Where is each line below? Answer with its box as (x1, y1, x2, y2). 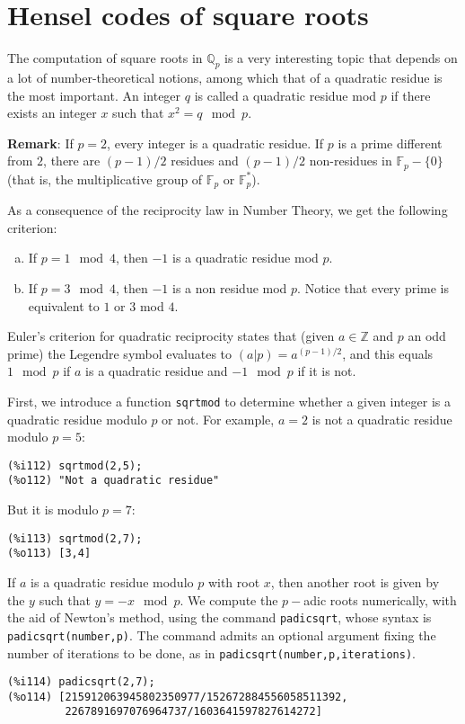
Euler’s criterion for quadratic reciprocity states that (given (7, 326, 335, 345)
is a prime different (338, 133, 443, 152)
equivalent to (28, 296, 100, 315)
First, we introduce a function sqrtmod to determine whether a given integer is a (7, 391, 451, 410)
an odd (408, 326, 446, 345)
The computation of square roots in (7, 49, 203, 67)
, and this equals (342, 344, 434, 362)
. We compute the (180, 590, 278, 609)
